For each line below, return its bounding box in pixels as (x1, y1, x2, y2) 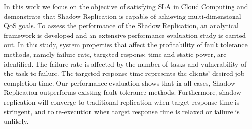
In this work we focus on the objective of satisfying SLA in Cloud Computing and (4, 1, 248, 11)
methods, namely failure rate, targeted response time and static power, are (4, 49, 227, 59)
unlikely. (4, 116, 29, 126)
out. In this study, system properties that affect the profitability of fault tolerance (4, 39, 248, 50)
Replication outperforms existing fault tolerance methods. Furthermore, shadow (4, 87, 241, 97)
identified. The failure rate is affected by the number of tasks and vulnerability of (4, 58, 247, 69)
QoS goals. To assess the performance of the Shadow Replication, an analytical (4, 20, 239, 31)
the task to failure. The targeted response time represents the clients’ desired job (4, 68, 245, 78)
